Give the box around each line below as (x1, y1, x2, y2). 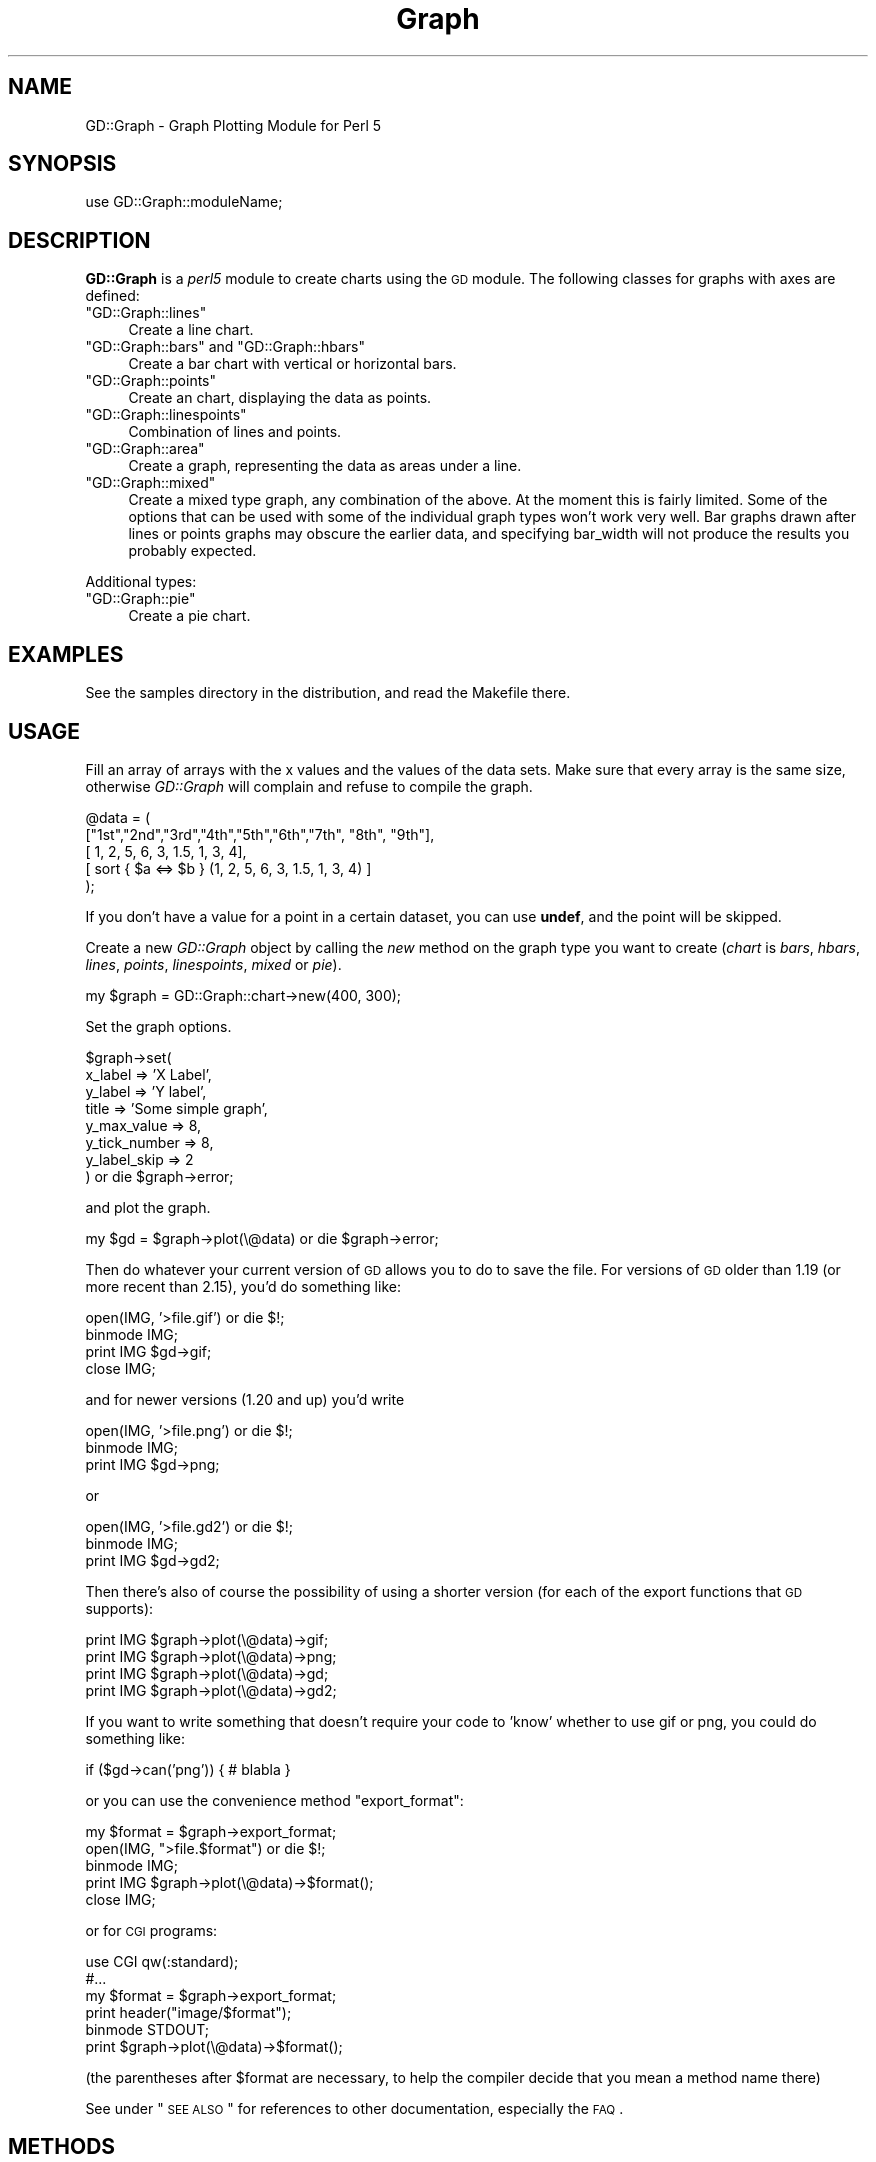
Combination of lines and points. (128, 423, 342, 441)
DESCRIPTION (8, 227, 151, 253)
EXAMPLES (8, 641, 124, 667)
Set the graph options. (85, 1017, 232, 1035)
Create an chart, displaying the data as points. (128, 389, 432, 407)
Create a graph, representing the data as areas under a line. (128, 457, 522, 475)
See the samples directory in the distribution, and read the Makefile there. (85, 684, 571, 702)
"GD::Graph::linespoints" (85, 406, 247, 424)
